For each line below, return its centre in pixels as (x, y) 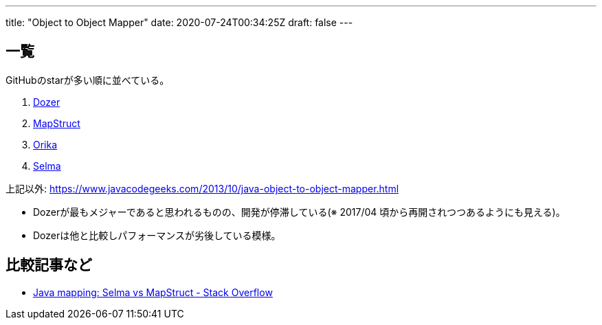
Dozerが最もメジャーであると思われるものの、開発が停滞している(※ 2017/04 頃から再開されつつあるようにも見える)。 (299, 212)
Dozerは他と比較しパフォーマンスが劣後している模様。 (157, 235)
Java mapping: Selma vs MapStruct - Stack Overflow (153, 292)
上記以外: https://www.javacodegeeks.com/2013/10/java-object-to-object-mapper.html (202, 188)
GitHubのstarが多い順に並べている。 (88, 80)
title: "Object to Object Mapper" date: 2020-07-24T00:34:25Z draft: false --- (179, 22)
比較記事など (49, 265)
